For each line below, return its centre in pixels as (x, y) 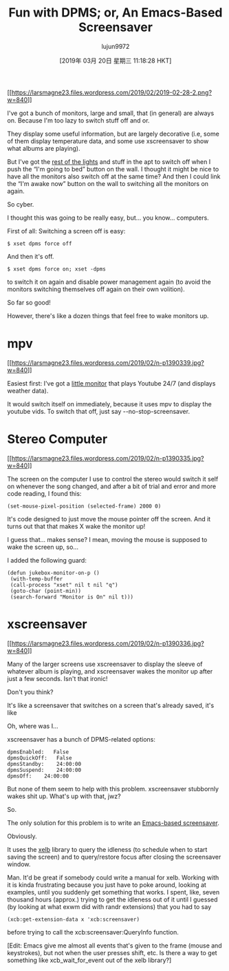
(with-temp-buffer (36, 579)
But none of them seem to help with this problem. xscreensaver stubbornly (113, 789)
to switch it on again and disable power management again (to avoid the (109, 282)
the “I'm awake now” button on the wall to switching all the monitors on (108, 183)
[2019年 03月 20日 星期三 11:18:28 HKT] (116, 61)
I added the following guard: (47, 560)
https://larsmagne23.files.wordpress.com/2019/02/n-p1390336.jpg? (108, 643)
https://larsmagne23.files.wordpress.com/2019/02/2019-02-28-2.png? (111, 92)
